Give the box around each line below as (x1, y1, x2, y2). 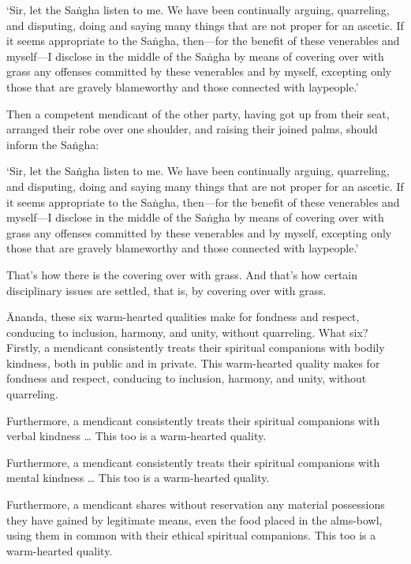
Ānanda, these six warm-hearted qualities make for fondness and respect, (6, 308, 360, 325)
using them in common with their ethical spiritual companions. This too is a (6, 527, 376, 543)
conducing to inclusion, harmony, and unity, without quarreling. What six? (6, 323, 368, 340)
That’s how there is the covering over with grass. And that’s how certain (6, 266, 358, 282)
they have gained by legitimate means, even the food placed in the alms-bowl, (6, 511, 383, 528)
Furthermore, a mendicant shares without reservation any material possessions (6, 496, 385, 513)
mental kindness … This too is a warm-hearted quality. (6, 469, 270, 486)
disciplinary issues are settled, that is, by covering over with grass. (6, 282, 327, 298)
